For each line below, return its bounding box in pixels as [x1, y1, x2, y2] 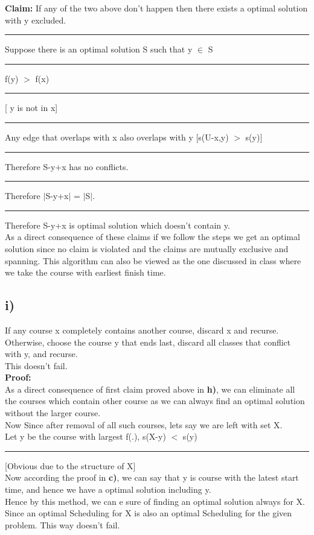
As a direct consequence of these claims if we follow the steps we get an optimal [5, 230, 300, 243]
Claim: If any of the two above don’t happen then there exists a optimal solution [5, 2, 308, 14]
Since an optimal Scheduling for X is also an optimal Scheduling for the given [5, 507, 292, 519]
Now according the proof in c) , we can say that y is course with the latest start [5, 471, 299, 484]
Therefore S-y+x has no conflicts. [5, 160, 129, 173]
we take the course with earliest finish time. [5, 266, 166, 279]
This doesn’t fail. [5, 359, 68, 372]
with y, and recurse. [5, 347, 78, 360]
